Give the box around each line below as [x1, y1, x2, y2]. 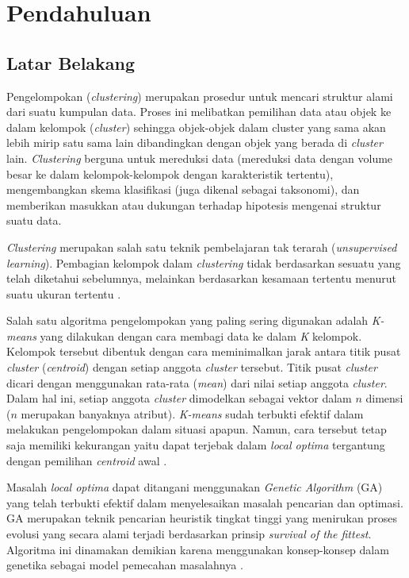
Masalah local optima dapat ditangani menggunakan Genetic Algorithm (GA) [6, 479, 383, 495]
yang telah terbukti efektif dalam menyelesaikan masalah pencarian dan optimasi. [6, 494, 403, 511]
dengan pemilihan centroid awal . [6, 452, 167, 468]
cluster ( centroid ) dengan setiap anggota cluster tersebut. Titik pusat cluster [6, 359, 377, 376]
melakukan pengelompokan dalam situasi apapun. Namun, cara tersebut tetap [6, 421, 387, 437]
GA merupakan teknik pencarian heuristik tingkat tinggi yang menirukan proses [6, 510, 397, 526]
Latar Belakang [6, 50, 136, 75]
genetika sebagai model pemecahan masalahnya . [6, 557, 243, 573]
